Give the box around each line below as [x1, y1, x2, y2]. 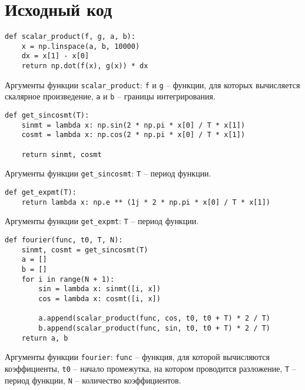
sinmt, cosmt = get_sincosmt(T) [21, 245, 148, 254]
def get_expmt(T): [5, 188, 77, 196]
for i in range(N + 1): [21, 275, 115, 284]
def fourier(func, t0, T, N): [5, 235, 123, 244]
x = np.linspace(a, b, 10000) [21, 42, 140, 51]
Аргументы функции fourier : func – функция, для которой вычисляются [5, 351, 270, 363]
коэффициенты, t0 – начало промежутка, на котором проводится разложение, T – [5, 362, 296, 374]
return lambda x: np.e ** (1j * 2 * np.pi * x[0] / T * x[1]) [21, 198, 271, 206]
